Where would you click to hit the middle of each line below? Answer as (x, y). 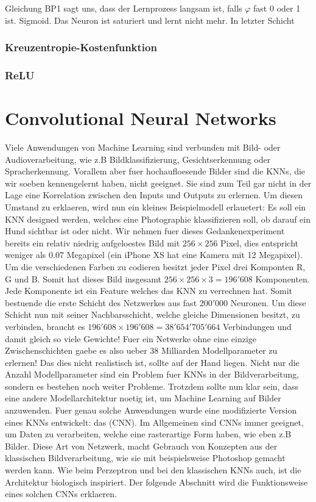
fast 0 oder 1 (277, 8)
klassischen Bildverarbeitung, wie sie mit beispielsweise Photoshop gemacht (145, 458)
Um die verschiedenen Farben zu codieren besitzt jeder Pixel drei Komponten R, (155, 266)
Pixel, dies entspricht (259, 242)
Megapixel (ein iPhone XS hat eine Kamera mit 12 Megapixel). (184, 255)
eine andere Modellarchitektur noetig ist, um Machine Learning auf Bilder (143, 398)
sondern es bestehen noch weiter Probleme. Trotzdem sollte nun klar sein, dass (152, 386)
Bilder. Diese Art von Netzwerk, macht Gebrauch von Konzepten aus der (141, 446)
